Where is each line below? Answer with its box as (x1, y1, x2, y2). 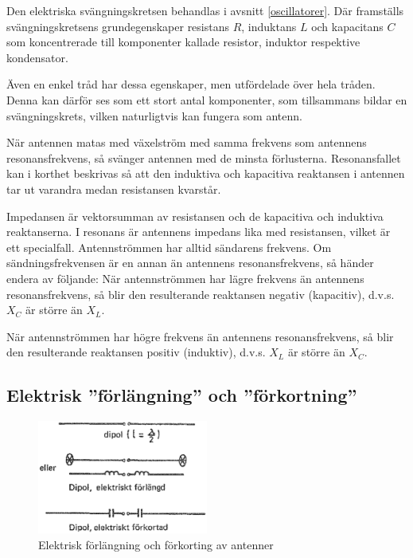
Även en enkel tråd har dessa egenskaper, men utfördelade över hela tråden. (6, 76, 376, 92)
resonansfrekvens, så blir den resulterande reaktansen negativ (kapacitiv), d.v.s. (6, 285, 395, 302)
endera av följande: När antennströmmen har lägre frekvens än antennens (6, 269, 364, 286)
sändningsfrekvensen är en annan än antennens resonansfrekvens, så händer (6, 254, 374, 271)
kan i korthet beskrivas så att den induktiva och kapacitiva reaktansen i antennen (6, 165, 405, 182)
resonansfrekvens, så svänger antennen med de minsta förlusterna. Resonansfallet (6, 149, 401, 166)
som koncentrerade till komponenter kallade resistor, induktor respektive (6, 33, 360, 50)
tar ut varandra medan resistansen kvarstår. (6, 180, 221, 197)
